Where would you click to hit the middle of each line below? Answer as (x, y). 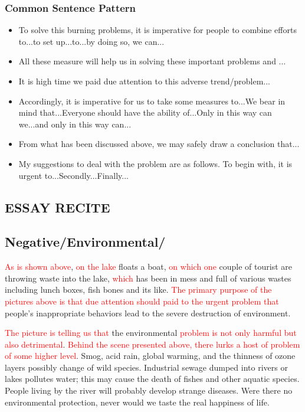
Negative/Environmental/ (85, 242)
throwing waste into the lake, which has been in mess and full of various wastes (148, 278)
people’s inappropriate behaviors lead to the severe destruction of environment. (148, 313)
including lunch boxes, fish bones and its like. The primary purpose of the (138, 290)
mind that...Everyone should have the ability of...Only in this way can (145, 112)
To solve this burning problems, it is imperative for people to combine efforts (158, 30)
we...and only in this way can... (75, 124)
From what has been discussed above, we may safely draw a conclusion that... (159, 144)
